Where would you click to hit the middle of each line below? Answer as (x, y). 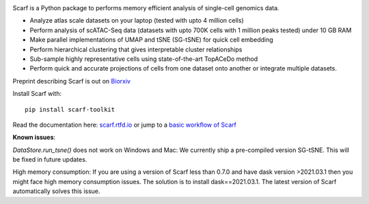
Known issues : (34, 138)
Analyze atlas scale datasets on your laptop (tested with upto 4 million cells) (137, 21)
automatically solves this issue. (56, 191)
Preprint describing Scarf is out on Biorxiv (72, 81)
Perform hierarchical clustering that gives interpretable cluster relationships (136, 49)
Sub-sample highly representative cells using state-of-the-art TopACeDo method (144, 59)
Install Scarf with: (37, 94)
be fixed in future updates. (50, 160)
